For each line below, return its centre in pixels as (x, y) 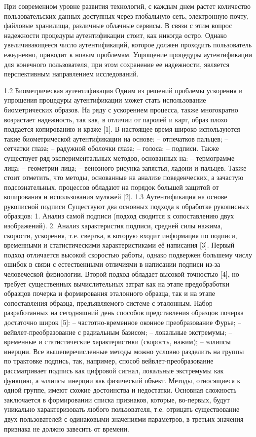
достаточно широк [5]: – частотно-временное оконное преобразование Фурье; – (123, 322)
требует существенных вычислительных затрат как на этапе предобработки (117, 283)
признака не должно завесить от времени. (67, 428)
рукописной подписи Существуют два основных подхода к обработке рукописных (127, 206)
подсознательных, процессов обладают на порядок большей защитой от (111, 187)
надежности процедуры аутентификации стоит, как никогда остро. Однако (115, 35)
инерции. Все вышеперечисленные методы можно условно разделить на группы (124, 351)
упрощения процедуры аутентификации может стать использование (105, 100)
